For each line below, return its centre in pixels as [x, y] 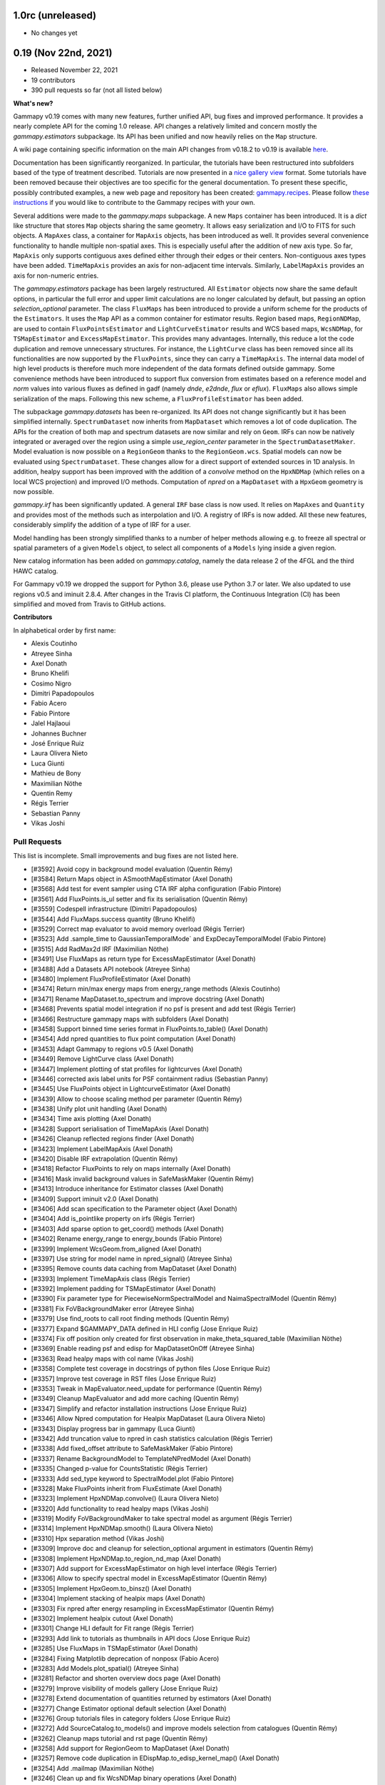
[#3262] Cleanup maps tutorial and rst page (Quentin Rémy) [119, 1738]
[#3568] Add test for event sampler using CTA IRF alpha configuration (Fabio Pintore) [156, 889]
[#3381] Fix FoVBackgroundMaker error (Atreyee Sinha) [113, 1308]
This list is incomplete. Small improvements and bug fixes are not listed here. [126, 856]
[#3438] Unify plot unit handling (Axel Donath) [99, 1109]
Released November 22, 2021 [74, 70]
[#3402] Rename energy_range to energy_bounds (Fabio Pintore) [127, 1239]
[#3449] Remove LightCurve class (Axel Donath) [103, 1059]
